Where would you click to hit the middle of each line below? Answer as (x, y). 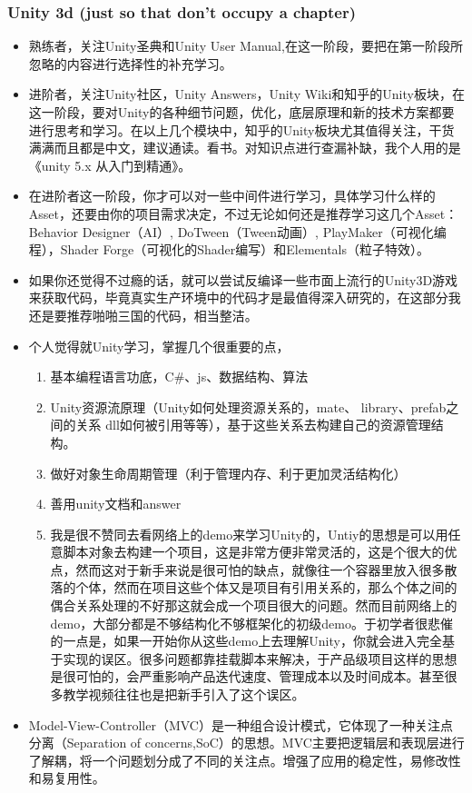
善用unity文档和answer (116, 504)
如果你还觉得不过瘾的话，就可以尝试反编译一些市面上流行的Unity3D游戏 (243, 279)
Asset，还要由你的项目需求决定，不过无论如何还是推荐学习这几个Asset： (243, 213)
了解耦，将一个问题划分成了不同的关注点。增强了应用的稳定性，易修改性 (245, 760)
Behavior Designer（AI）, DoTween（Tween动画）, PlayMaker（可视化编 (237, 231)
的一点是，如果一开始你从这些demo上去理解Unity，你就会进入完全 (246, 641)
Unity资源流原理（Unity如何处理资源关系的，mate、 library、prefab (248, 406)
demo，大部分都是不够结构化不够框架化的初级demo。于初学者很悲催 (251, 623)
